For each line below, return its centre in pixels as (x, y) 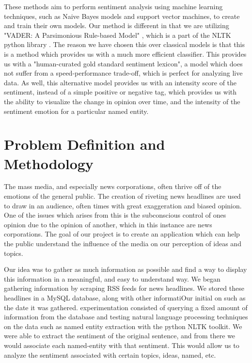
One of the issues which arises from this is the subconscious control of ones (115, 215)
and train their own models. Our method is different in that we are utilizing (117, 25)
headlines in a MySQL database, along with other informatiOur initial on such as (125, 297)
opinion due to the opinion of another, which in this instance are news (108, 224)
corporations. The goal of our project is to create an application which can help (122, 234)
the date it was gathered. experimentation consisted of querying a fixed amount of (126, 307)
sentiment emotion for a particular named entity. (76, 111)
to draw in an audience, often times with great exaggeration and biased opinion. (123, 205)
